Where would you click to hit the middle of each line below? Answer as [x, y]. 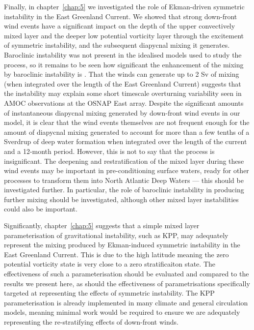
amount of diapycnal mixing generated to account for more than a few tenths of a [127, 132]
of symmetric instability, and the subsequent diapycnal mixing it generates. [117, 45]
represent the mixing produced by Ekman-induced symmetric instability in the [122, 245]
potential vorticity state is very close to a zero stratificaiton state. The [110, 264]
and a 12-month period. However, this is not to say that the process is [109, 151]
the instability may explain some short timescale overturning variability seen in [123, 93]
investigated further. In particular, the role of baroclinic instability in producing [124, 190]
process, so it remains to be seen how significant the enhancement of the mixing [124, 64]
